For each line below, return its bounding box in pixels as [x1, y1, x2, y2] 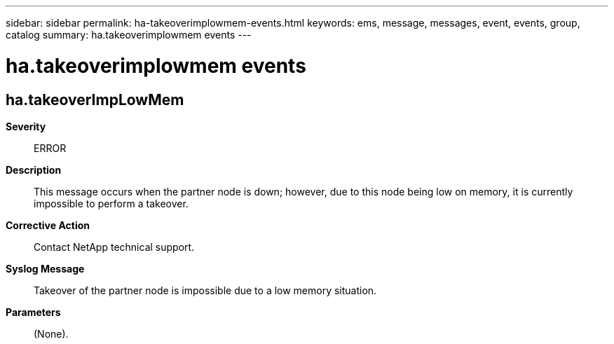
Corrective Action [6, 219, 90, 231]
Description [6, 163, 62, 176]
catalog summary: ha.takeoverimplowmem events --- [6, 29, 252, 41]
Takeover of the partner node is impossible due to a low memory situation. [34, 284, 377, 296]
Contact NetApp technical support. [34, 240, 195, 253]
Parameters [6, 305, 61, 318]
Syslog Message [6, 262, 85, 275]
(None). [34, 327, 69, 340]
